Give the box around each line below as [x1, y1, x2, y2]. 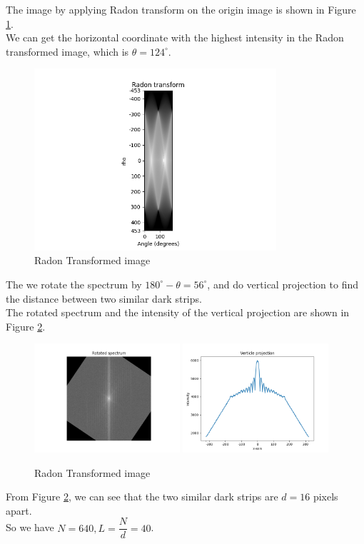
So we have [6, 520, 54, 535]
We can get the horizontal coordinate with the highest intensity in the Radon [6, 30, 344, 45]
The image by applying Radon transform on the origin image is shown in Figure [6, 2, 356, 16]
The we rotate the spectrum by [6, 276, 142, 291]
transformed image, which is [6, 44, 129, 59]
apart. [6, 503, 32, 518]
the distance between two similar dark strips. [6, 291, 202, 306]
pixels [313, 489, 338, 504]
